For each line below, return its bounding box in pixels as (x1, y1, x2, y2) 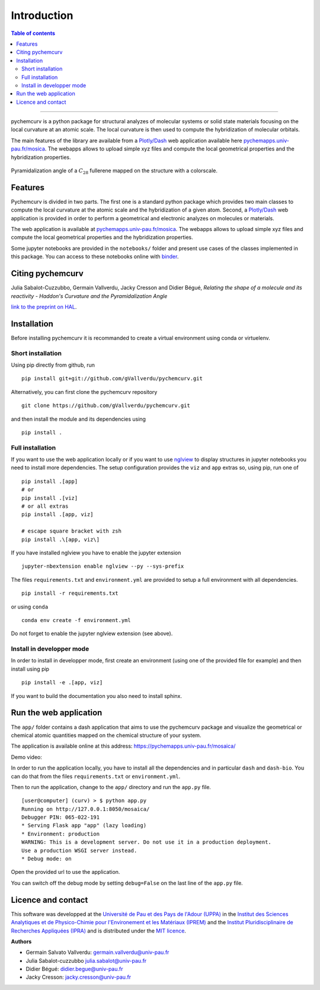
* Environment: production (21, 830, 100, 837)
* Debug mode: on (21, 856, 72, 862)
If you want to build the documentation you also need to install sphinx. (11, 692, 183, 699)
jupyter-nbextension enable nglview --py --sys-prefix (21, 563, 184, 570)
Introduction (11, 9, 73, 22)
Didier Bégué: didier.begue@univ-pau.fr (25, 966, 123, 973)
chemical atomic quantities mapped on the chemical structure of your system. (11, 732, 201, 739)
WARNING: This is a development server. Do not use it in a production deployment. (21, 839, 272, 845)
